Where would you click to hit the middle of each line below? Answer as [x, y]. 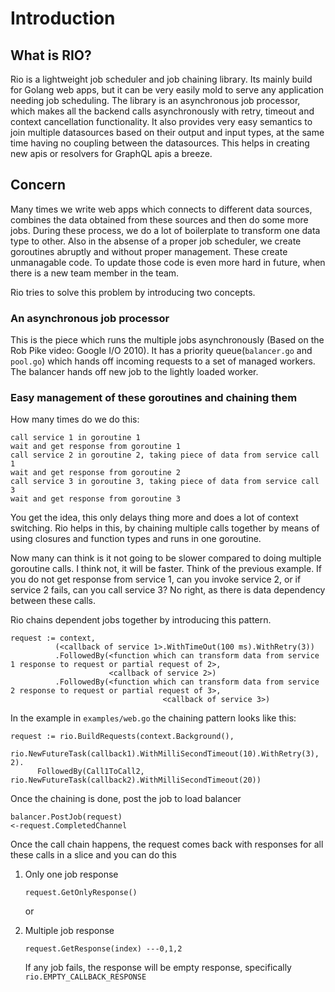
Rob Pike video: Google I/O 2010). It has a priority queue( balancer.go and [161, 351]
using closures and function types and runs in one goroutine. [136, 539]
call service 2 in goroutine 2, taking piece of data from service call [165, 455]
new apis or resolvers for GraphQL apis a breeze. [111, 153]
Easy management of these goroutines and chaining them [154, 398]
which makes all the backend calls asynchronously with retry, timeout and [162, 111]
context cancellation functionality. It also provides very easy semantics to [161, 121]
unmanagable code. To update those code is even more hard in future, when [168, 262]
